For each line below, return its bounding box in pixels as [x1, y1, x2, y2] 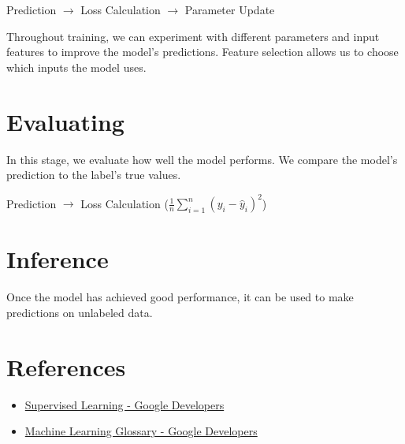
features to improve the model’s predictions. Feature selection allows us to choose [6, 43, 399, 60]
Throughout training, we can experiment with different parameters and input [6, 28, 380, 44]
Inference [6, 243, 109, 275]
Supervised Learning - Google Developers [24, 396, 225, 412]
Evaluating [6, 105, 124, 137]
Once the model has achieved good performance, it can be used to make [6, 289, 354, 305]
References [6, 350, 126, 382]
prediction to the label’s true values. [6, 166, 181, 183]
